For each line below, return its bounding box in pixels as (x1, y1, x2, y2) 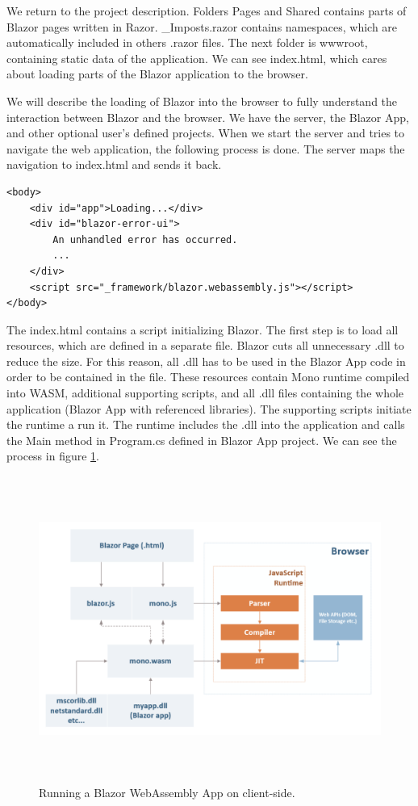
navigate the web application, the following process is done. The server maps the (6, 140, 405, 157)
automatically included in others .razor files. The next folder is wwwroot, (6, 34, 368, 51)
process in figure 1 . (6, 447, 99, 464)
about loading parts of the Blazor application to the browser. (6, 65, 308, 82)
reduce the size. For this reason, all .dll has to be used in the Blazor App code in (6, 352, 406, 369)
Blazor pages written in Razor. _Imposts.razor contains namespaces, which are (6, 18, 398, 35)
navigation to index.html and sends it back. (6, 156, 222, 173)
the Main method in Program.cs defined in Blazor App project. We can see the (6, 431, 397, 448)
